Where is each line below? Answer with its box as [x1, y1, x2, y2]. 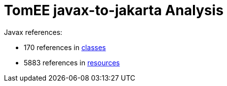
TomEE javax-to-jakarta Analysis [4, 2, 224, 19]
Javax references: [4, 28, 63, 36]
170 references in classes [24, 43, 106, 52]
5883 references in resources [24, 58, 120, 67]
